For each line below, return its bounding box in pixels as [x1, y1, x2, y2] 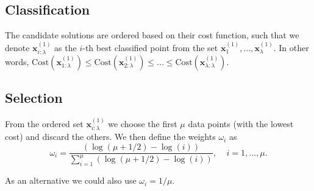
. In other [273, 41, 309, 54]
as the [54, 41, 77, 54]
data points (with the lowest [188, 117, 294, 130]
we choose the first [108, 117, 177, 130]
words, [5, 55, 29, 68]
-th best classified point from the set [82, 41, 218, 54]
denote [5, 41, 30, 54]
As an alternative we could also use [5, 174, 137, 187]
